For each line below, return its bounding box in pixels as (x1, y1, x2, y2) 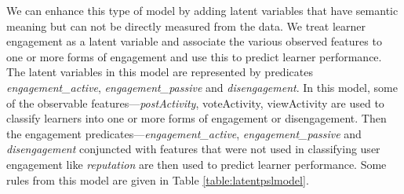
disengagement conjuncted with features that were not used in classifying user (6, 141, 380, 157)
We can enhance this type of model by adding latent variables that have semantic (6, 2, 399, 18)
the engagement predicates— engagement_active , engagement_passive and (6, 125, 362, 141)
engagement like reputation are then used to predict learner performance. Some (6, 156, 387, 172)
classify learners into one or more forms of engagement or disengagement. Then (6, 110, 387, 126)
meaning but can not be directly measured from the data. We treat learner (6, 17, 366, 34)
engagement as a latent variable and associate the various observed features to (6, 33, 382, 49)
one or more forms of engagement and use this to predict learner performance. (6, 48, 382, 64)
